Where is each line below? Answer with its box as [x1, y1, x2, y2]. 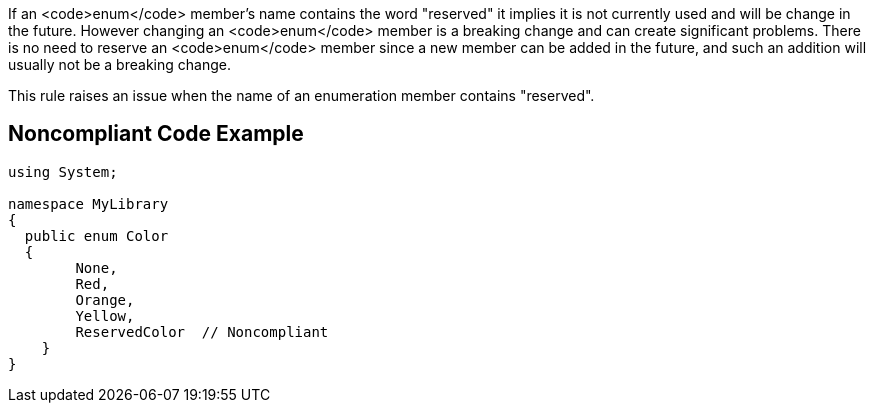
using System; [8, 163, 118, 180]
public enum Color [24, 227, 169, 244]
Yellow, [75, 307, 135, 324]
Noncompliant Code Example [8, 121, 304, 147]
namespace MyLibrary [8, 195, 169, 212]
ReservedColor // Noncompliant [75, 323, 329, 340]
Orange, [75, 291, 135, 308]
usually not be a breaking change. [8, 56, 231, 73]
